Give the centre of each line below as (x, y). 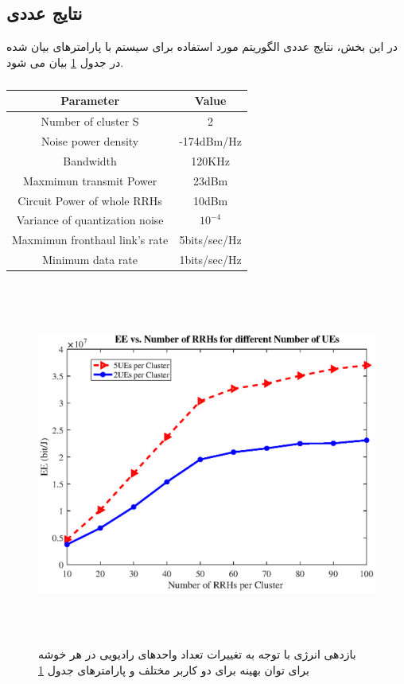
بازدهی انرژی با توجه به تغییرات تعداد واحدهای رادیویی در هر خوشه (197, 654)
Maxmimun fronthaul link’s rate (90, 240)
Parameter (90, 101)
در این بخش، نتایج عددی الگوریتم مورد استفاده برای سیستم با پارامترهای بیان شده (202, 47)
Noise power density (90, 141)
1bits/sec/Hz (210, 260)
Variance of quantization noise (90, 220)
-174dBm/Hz (210, 141)
